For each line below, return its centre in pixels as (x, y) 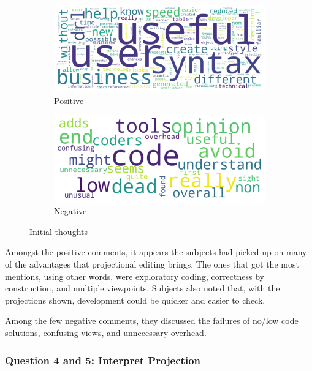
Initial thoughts (59, 231)
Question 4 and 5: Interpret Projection (103, 360)
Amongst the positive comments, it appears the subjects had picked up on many (156, 252)
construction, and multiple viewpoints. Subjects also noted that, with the (143, 288)
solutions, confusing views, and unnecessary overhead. (106, 333)
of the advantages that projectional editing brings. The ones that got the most (152, 264)
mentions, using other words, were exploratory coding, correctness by (135, 276)
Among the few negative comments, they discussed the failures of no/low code (152, 320)
